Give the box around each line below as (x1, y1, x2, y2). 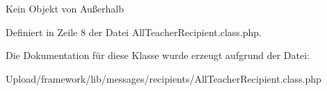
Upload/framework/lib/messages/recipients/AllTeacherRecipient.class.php (6, 71, 321, 85)
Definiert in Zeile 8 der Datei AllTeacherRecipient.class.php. (6, 24, 262, 39)
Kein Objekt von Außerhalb (6, 1, 125, 15)
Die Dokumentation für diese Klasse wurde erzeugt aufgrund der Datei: (6, 48, 310, 63)
